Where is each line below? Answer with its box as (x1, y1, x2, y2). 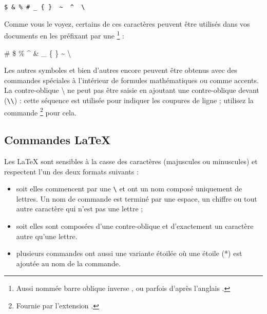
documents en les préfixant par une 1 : (4, 29, 124, 41)
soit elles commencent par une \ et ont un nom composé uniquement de (16, 183, 242, 194)
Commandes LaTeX (4, 132, 111, 148)
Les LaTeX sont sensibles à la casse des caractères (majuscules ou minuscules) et (4, 155, 258, 166)
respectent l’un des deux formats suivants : (4, 166, 139, 176)
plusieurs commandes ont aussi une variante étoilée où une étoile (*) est (16, 248, 242, 259)
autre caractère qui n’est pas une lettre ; (16, 203, 143, 214)
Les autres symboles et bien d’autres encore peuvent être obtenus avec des (4, 65, 237, 75)
